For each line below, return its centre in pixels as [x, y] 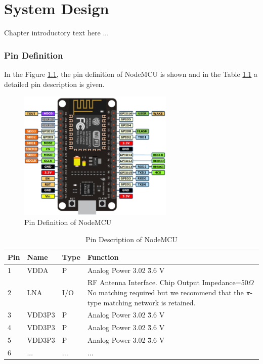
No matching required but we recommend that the [165, 292]
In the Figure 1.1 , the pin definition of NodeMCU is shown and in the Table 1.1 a [131, 74]
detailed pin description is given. [54, 84]
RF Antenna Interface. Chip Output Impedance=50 [168, 282]
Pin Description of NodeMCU [131, 239]
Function [103, 257]
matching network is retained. [149, 302]
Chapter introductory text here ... [57, 33]
